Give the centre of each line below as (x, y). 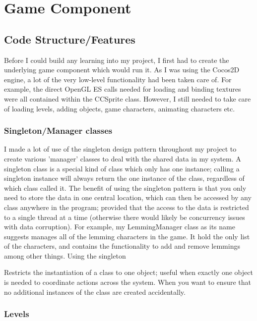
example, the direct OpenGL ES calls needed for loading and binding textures (123, 89)
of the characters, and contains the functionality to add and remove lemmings (122, 246)
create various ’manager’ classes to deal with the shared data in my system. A (123, 158)
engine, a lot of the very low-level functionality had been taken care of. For (118, 79)
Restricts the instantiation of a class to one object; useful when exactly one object (128, 272)
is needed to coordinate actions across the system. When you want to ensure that (128, 282)
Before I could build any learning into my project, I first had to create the (117, 60)
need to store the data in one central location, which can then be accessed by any (128, 197)
